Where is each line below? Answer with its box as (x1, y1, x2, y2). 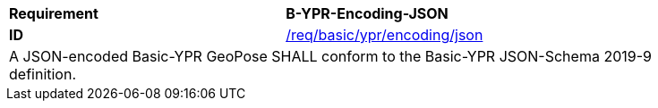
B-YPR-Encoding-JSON (286, 4, 449, 22)
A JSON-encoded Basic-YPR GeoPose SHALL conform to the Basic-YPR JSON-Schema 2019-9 (9, 47, 652, 65)
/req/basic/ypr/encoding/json (286, 26, 483, 44)
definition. (9, 65, 77, 83)
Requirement (9, 4, 98, 22)
